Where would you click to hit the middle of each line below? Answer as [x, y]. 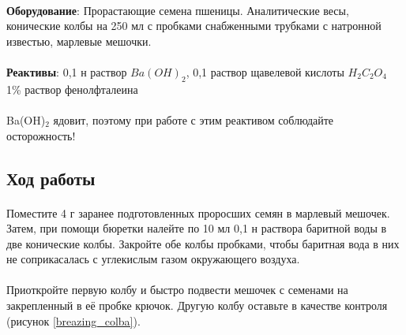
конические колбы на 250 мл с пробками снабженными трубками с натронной [194, 26]
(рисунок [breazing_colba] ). [73, 320]
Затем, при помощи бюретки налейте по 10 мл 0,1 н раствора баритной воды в [197, 228]
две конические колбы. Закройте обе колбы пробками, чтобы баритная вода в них [203, 243]
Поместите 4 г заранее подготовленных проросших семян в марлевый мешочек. [198, 212]
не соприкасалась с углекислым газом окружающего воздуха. [153, 259]
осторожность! [41, 135]
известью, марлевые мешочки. [79, 41]
